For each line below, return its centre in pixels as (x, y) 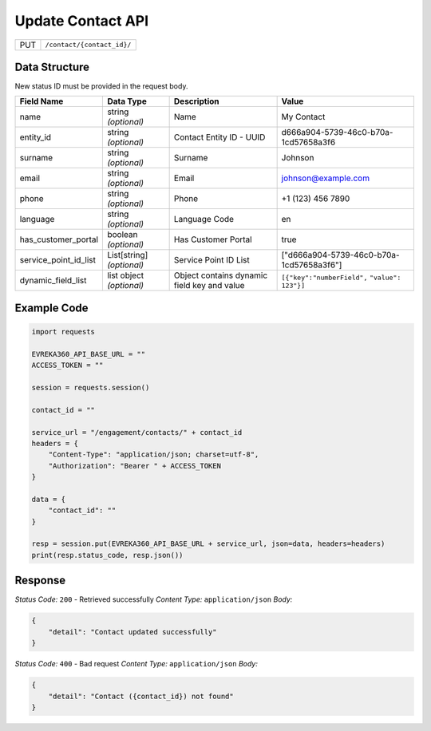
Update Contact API (82, 21)
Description (196, 101)
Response (40, 581)
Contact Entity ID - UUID (219, 137)
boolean (123, 235)
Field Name (42, 101)
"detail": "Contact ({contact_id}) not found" (141, 696)
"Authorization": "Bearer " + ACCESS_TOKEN (134, 466)
